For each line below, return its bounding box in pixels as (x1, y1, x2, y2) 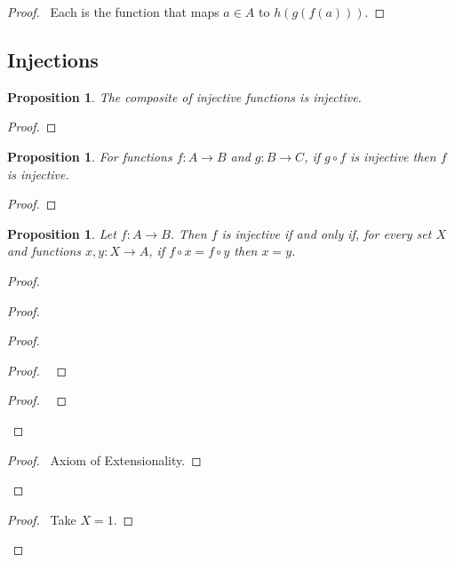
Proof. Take (7, 510, 76, 528)
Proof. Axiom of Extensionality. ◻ (7, 450, 202, 469)
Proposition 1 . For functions (7, 146, 172, 165)
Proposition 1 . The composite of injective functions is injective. (7, 87, 362, 106)
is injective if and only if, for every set (221, 224, 432, 242)
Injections (7, 45, 99, 73)
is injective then (350, 146, 436, 165)
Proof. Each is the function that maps (7, 3, 220, 20)
